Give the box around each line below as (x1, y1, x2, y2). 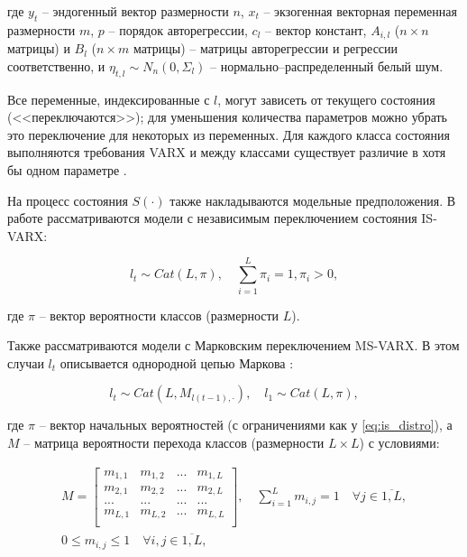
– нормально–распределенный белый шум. (210, 56, 444, 75)
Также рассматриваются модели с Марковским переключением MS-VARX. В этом (7, 336, 460, 355)
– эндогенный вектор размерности (41, 2, 229, 20)
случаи (7, 353, 44, 372)
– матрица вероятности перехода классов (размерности (23, 432, 325, 451)
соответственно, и (7, 56, 105, 75)
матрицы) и (7, 39, 70, 58)
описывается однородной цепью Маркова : (60, 353, 294, 372)
